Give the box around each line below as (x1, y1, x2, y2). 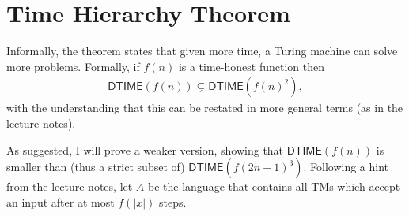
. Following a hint (303, 158, 389, 175)
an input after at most (6, 193, 115, 210)
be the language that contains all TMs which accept (148, 178, 400, 195)
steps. (159, 193, 187, 210)
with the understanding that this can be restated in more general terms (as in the (6, 99, 403, 116)
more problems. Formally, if (6, 58, 140, 74)
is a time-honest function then (178, 58, 324, 74)
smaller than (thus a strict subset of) (6, 158, 185, 175)
